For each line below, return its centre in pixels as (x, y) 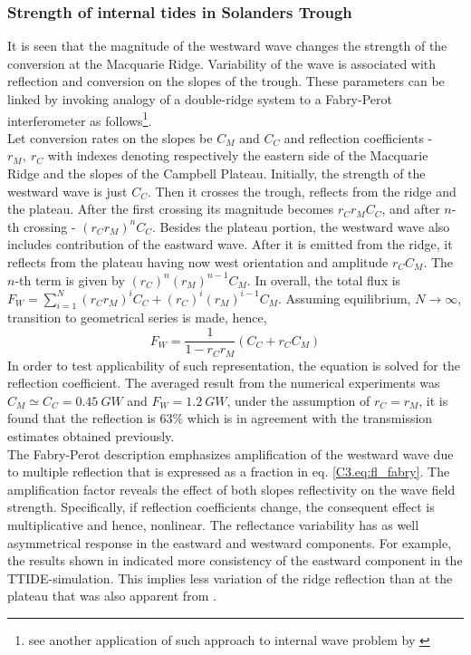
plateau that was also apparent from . (112, 596)
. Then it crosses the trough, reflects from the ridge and (302, 191)
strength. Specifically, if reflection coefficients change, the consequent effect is (221, 507)
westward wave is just (67, 191)
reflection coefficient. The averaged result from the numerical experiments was (224, 383)
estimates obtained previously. (91, 435)
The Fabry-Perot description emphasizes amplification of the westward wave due (231, 453)
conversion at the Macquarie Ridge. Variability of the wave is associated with (222, 63)
